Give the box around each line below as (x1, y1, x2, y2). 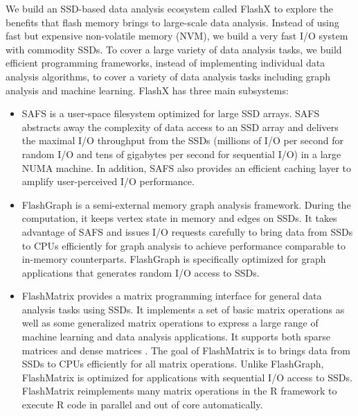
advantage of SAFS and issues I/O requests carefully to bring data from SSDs (21, 224, 353, 239)
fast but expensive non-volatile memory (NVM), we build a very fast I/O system (6, 28, 348, 43)
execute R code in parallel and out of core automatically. (21, 397, 263, 412)
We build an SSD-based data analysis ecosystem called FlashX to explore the (6, 1, 333, 15)
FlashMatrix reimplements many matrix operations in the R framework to (21, 383, 337, 398)
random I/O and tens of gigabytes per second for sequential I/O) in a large (21, 146, 341, 161)
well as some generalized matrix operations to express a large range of (21, 315, 319, 330)
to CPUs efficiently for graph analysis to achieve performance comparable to (21, 238, 346, 252)
